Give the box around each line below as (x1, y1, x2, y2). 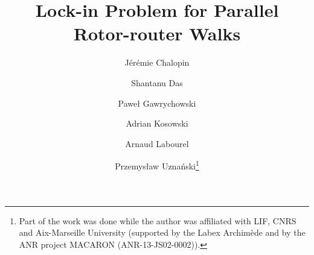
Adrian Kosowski (126, 117, 188, 130)
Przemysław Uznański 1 (115, 158, 199, 172)
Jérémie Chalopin (124, 56, 190, 69)
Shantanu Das (131, 76, 183, 89)
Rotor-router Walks (73, 21, 241, 46)
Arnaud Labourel (125, 137, 189, 150)
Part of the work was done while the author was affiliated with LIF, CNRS (19, 214, 296, 227)
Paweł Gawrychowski (118, 96, 196, 109)
